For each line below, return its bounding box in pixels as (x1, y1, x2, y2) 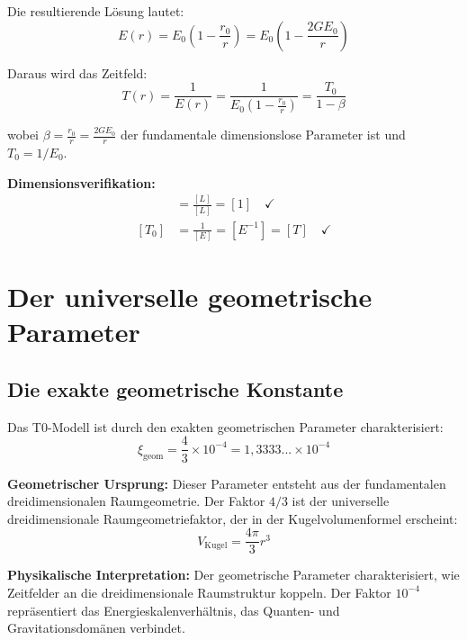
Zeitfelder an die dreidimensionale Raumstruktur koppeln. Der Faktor (7, 582, 391, 601)
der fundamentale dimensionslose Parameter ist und (120, 125, 406, 144)
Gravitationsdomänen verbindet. (7, 618, 185, 637)
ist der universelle (292, 491, 390, 510)
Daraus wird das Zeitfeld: (7, 63, 148, 82)
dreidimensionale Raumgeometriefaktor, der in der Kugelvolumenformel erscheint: (7, 509, 458, 527)
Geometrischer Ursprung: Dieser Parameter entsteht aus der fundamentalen (7, 473, 446, 492)
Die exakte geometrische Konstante (7, 375, 344, 403)
